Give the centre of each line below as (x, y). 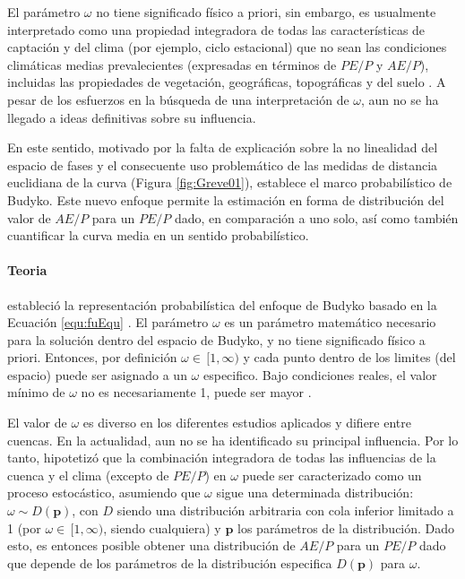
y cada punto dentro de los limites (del (349, 357)
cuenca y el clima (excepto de (88, 475)
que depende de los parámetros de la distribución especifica (170, 562)
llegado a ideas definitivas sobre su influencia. (132, 117)
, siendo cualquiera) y (162, 527)
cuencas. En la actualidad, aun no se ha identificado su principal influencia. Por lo (233, 440)
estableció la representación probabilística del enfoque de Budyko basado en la (222, 304)
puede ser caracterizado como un (332, 475)
